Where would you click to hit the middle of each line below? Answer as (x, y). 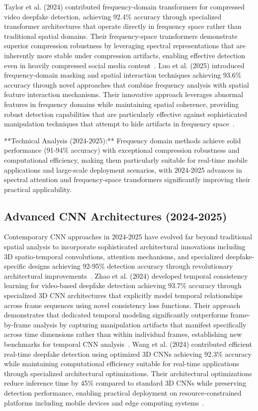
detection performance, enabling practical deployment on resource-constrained (123, 392)
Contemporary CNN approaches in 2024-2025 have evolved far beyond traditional (128, 237)
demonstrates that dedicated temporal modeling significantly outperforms (116, 315)
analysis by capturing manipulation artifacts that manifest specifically (140, 324)
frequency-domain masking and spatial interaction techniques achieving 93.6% (123, 75)
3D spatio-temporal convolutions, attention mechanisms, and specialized (114, 256)
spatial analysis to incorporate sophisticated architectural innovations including (125, 247)
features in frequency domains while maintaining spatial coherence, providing (122, 104)
